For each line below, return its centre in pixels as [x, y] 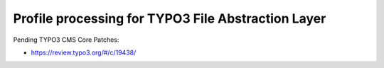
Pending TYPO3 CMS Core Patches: [66, 40]
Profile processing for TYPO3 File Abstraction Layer [170, 18]
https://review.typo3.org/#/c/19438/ [84, 52]
